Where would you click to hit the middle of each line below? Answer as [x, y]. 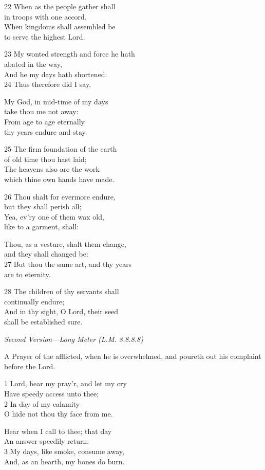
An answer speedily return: [47, 441]
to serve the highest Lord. [45, 36]
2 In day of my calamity [42, 403]
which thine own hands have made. [59, 179]
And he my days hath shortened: [56, 74]
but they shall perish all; [43, 206]
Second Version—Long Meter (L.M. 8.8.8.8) [74, 339]
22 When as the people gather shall [60, 6]
